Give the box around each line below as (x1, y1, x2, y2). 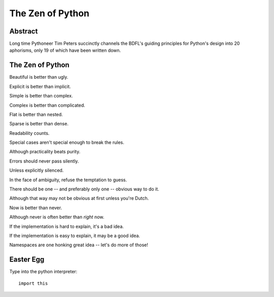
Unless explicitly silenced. (9, 168, 64, 174)
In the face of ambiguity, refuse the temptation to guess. (9, 177, 127, 183)
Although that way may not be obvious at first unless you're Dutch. (9, 195, 149, 202)
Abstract (9, 27, 38, 36)
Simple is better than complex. (9, 93, 73, 99)
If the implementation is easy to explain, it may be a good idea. (9, 233, 141, 239)
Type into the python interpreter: (9, 269, 78, 275)
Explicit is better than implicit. (9, 83, 71, 89)
